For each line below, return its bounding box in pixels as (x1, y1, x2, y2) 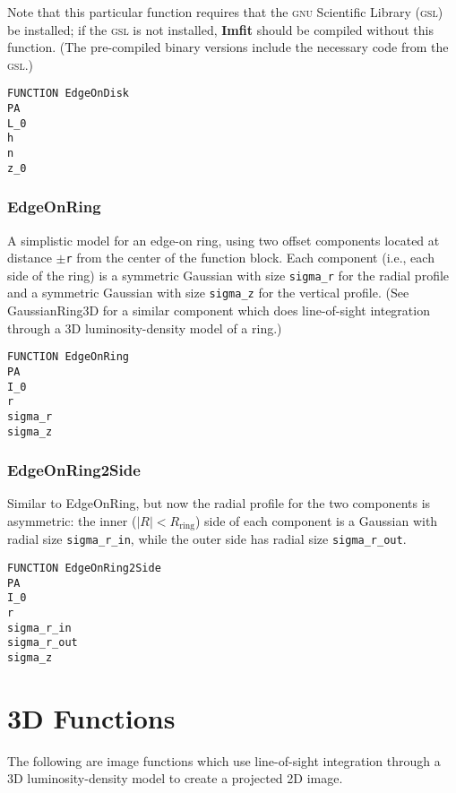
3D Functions (7, 699, 176, 736)
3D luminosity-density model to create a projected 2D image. (7, 769, 343, 788)
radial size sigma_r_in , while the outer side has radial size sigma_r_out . (7, 530, 407, 548)
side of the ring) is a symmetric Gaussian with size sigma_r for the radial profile (7, 265, 450, 284)
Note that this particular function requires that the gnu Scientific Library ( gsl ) (7, 3, 443, 21)
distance (7, 248, 52, 267)
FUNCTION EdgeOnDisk (7, 87, 130, 100)
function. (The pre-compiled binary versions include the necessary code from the (7, 38, 449, 56)
